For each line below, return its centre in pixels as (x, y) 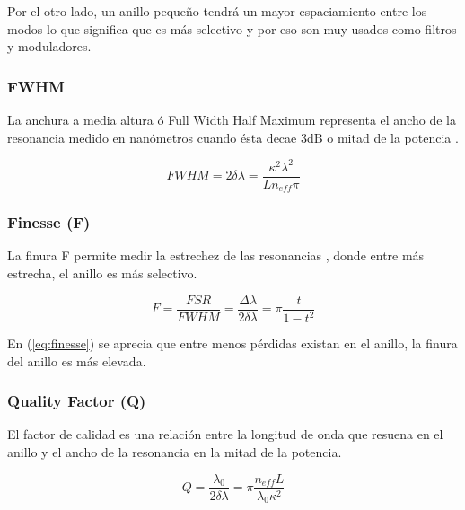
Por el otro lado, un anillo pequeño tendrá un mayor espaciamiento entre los (217, 11)
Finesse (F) (49, 222)
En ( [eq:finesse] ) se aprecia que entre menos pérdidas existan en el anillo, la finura (232, 343)
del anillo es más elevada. (77, 361)
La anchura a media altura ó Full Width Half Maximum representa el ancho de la (232, 119)
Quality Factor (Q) (77, 401)
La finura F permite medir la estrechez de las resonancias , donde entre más (216, 255)
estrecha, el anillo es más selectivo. (102, 273)
